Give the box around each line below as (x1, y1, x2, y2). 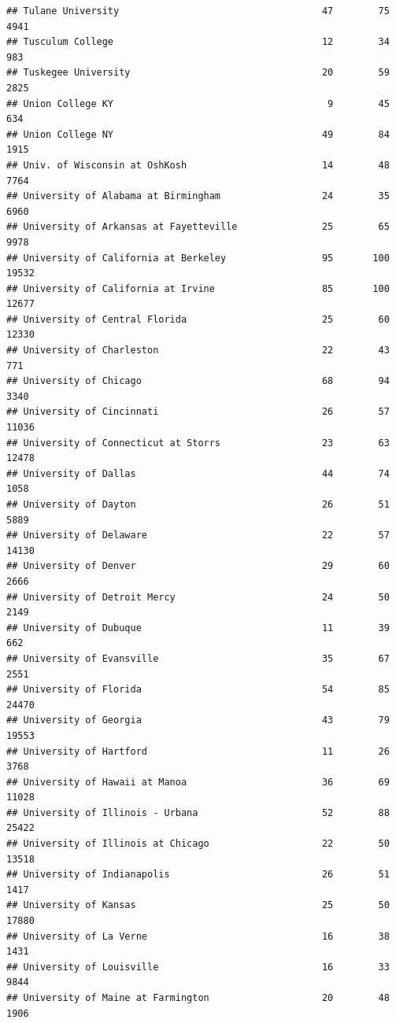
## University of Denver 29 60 (6, 560, 390, 572)
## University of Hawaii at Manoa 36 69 (6, 776, 390, 788)
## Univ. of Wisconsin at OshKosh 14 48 (6, 159, 390, 171)
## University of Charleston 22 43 (6, 345, 390, 356)
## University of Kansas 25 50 (6, 899, 390, 911)
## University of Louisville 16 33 (6, 961, 390, 973)
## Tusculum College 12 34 (6, 36, 390, 48)
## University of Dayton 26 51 (6, 499, 390, 510)
